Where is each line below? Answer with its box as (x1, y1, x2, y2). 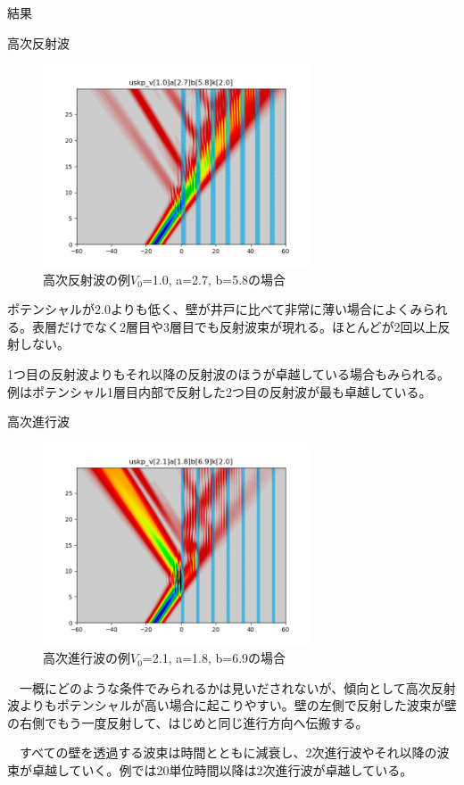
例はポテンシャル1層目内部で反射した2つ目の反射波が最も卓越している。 (7, 382, 432, 401)
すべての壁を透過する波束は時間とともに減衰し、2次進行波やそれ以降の (19, 743, 437, 762)
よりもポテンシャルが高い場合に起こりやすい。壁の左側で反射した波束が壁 (19, 696, 457, 715)
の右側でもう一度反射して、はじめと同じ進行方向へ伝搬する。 (7, 713, 369, 731)
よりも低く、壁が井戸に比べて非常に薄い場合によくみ (110, 300, 423, 318)
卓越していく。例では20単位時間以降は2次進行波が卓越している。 (31, 761, 413, 780)
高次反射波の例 (43, 269, 130, 288)
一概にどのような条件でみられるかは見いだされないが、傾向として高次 (19, 678, 431, 697)
